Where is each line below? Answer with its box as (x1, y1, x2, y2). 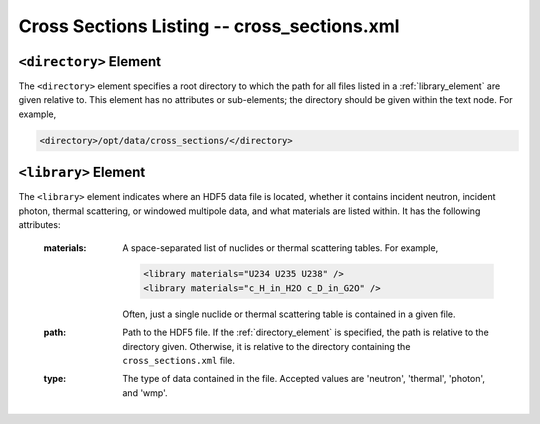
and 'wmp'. (122, 386, 169, 399)
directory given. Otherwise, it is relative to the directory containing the (122, 340, 411, 352)
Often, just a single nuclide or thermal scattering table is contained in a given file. (122, 308, 456, 320)
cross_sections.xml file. (122, 355, 235, 367)
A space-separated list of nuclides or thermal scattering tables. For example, (122, 241, 439, 254)
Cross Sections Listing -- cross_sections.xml (18, 15, 400, 37)
